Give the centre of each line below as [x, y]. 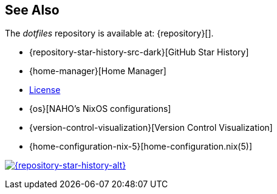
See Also [32, 10]
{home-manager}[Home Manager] [98, 71]
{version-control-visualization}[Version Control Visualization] [151, 128]
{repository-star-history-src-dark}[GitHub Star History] [139, 52]
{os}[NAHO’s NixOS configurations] [100, 109]
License [45, 90]
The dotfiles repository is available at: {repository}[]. [109, 33]
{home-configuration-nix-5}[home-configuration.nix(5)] [141, 147]
